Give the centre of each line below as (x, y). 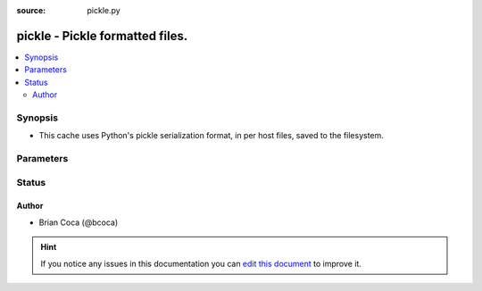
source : (31, 10)
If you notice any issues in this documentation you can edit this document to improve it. (201, 263)
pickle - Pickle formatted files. (102, 36)
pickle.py (104, 10)
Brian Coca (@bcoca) (79, 222)
